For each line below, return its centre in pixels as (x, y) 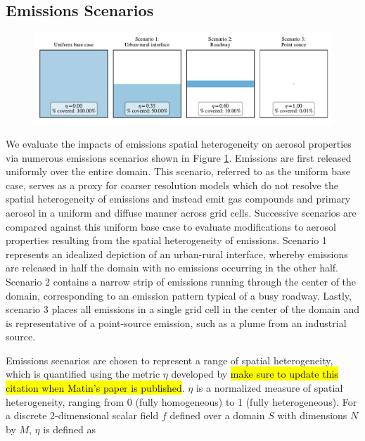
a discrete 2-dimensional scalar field (82, 415)
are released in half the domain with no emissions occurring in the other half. (172, 268)
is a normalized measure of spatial (269, 388)
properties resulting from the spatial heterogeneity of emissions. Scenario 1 (166, 240)
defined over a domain (217, 415)
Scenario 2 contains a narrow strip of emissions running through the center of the (181, 281)
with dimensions (312, 415)
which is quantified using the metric (83, 374)
